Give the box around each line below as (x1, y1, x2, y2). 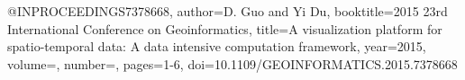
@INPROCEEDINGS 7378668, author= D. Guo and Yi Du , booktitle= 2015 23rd (7, 2, 448, 20)
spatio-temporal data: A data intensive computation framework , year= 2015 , (7, 37, 426, 56)
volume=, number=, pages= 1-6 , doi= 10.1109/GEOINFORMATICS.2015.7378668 (7, 54, 458, 73)
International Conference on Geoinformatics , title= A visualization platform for (7, 19, 442, 38)
